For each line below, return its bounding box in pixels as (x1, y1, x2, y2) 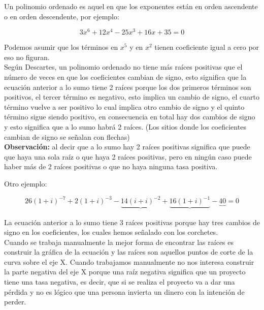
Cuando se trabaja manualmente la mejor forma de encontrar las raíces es (4, 236, 234, 247)
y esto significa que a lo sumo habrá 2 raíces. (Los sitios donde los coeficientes (4, 121, 246, 132)
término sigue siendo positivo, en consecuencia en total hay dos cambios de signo (4, 111, 255, 122)
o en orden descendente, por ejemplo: (4, 11, 119, 21)
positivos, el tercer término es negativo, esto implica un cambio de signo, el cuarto (4, 91, 259, 102)
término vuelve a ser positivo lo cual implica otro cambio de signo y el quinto (4, 101, 245, 112)
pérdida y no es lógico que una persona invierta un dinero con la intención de (4, 286, 245, 297)
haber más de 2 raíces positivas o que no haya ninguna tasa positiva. (4, 161, 218, 172)
